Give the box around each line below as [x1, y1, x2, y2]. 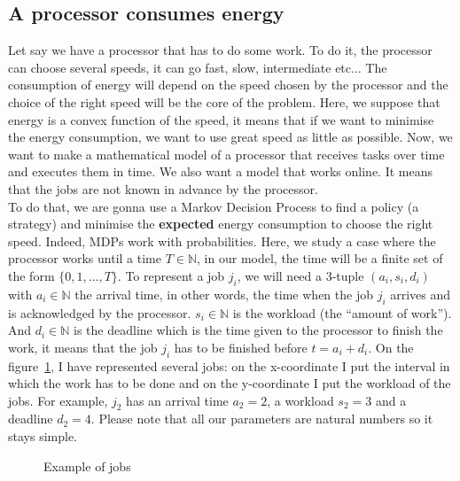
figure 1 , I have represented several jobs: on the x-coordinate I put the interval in [8, 356, 450, 375]
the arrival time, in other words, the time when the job [74, 284, 373, 303]
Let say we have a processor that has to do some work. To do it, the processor [8, 41, 433, 59]
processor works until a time [8, 249, 161, 268]
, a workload [267, 391, 334, 409]
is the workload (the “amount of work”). [232, 303, 452, 322]
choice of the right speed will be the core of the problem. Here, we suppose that [8, 92, 441, 111]
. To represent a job [117, 266, 225, 284]
